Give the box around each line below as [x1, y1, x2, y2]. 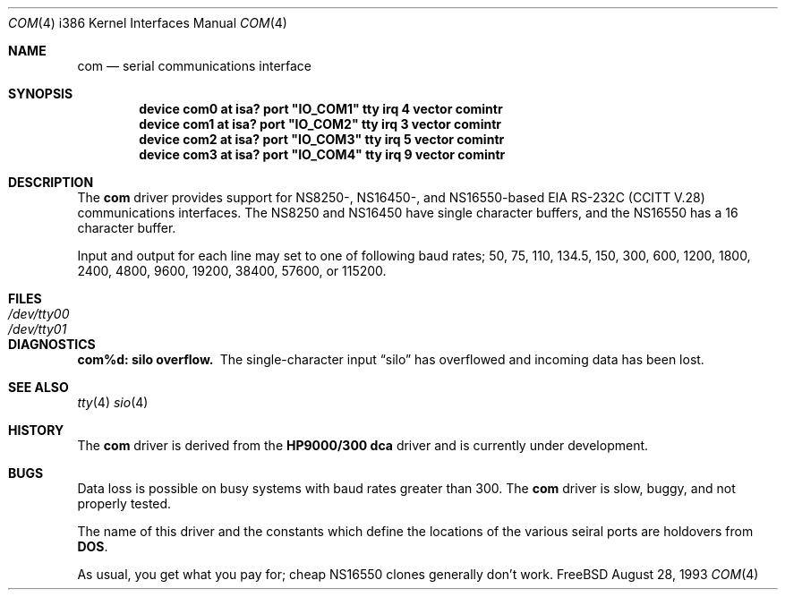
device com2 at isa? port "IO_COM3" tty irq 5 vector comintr [139, 132, 505, 147]
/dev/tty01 [8, 321, 67, 337]
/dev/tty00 [8, 306, 70, 321]
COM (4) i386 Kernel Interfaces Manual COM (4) [8, 15, 287, 30]
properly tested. [77, 496, 172, 511]
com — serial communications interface [77, 58, 312, 73]
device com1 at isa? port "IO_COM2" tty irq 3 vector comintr [139, 116, 501, 132]
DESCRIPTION [8, 175, 94, 190]
